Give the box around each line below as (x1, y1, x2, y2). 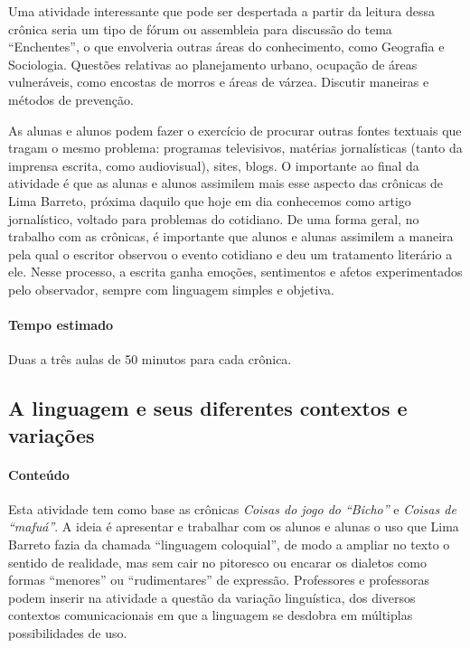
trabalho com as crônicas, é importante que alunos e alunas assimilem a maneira (8, 227, 454, 246)
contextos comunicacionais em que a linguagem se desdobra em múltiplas (8, 606, 413, 625)
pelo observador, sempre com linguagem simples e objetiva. (8, 279, 334, 298)
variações (8, 420, 95, 448)
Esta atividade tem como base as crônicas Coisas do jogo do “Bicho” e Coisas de (8, 499, 456, 518)
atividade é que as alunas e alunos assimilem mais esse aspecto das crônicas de (8, 174, 444, 193)
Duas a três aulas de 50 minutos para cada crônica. (8, 350, 292, 369)
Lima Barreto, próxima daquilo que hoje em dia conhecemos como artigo (8, 191, 411, 210)
